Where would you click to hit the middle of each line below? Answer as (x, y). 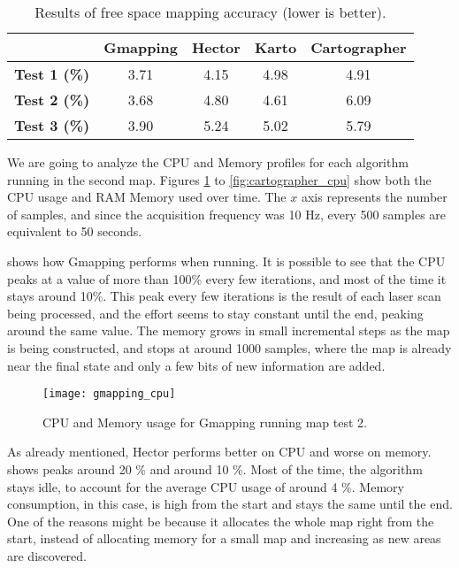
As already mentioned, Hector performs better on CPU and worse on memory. (219, 452)
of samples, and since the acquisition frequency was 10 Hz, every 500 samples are (227, 214)
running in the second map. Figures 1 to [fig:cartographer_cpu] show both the (219, 179)
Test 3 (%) (52, 125)
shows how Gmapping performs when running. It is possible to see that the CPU (226, 261)
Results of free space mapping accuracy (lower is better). (210, 12)
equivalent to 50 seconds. (75, 231)
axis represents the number (374, 197)
